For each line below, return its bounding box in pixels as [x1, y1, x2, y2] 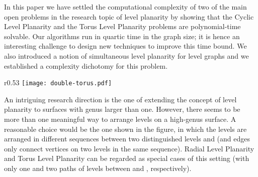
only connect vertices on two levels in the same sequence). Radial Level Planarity [4, 143, 254, 153]
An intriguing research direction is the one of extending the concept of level [4, 94, 237, 104]
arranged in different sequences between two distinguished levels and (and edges [4, 133, 250, 144]
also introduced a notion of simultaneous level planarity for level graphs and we [4, 50, 249, 61]
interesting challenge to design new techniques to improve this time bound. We [4, 41, 247, 51]
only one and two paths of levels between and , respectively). [4, 162, 192, 173]
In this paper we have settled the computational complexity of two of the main [4, 2, 247, 12]
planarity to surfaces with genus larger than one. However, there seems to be [4, 104, 240, 114]
